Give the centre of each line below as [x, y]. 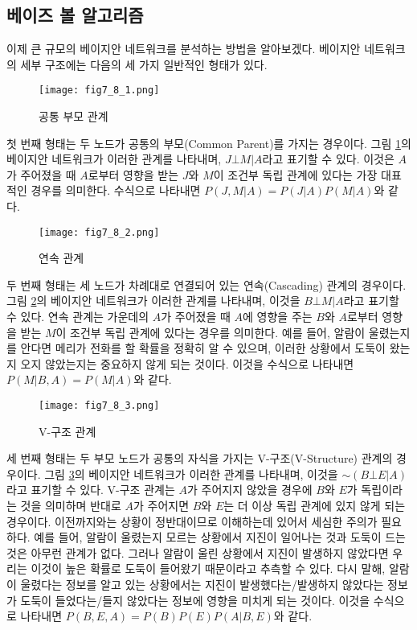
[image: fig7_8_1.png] [99, 91]
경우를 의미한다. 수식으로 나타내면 [116, 190]
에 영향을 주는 [278, 317]
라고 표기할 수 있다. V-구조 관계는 [91, 490]
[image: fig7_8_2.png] [99, 232]
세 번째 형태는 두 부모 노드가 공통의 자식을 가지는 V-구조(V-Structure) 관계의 [200, 458]
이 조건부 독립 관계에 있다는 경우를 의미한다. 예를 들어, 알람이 [211, 332]
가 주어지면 [161, 506]
